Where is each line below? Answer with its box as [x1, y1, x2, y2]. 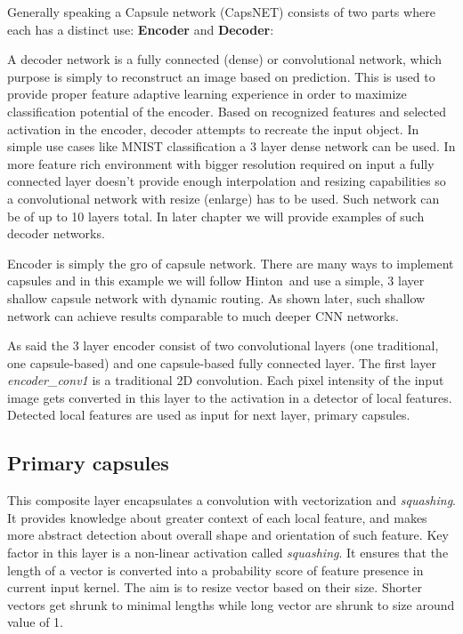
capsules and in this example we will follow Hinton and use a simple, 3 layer [7, 271, 425, 290]
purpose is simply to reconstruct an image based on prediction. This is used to [7, 67, 435, 85]
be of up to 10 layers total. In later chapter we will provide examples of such [7, 206, 425, 225]
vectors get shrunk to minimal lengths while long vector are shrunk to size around [7, 595, 455, 614]
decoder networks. [7, 224, 105, 243]
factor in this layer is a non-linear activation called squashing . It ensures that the [7, 543, 449, 562]
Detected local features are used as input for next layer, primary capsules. [7, 405, 410, 424]
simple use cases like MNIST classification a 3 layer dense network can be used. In [7, 137, 456, 156]
